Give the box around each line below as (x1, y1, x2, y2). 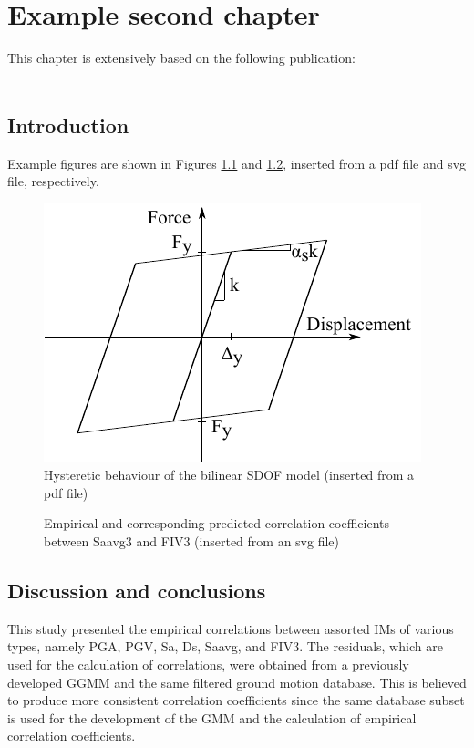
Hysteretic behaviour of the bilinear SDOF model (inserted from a (44, 465, 414, 484)
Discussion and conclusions (7, 577, 266, 605)
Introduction (7, 110, 129, 139)
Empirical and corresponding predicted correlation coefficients (44, 514, 389, 533)
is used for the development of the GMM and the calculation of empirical (7, 708, 417, 727)
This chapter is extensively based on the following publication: (7, 48, 355, 68)
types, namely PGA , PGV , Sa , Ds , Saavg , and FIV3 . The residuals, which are (7, 637, 443, 656)
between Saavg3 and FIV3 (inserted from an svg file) (44, 532, 340, 551)
